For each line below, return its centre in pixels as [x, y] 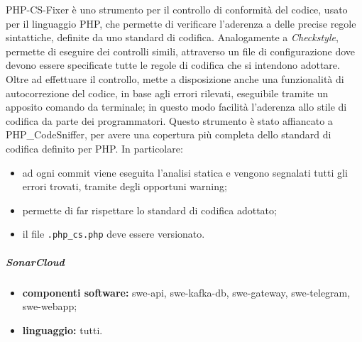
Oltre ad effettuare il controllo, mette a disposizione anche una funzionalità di [175, 78]
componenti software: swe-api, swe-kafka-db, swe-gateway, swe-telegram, [186, 292]
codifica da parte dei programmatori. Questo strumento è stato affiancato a [169, 120]
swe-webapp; [50, 306]
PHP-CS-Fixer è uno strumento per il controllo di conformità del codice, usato [177, 9]
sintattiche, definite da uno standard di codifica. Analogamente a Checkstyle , [172, 37]
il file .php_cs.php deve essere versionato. [114, 234]
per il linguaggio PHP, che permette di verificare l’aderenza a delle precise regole [181, 23]
